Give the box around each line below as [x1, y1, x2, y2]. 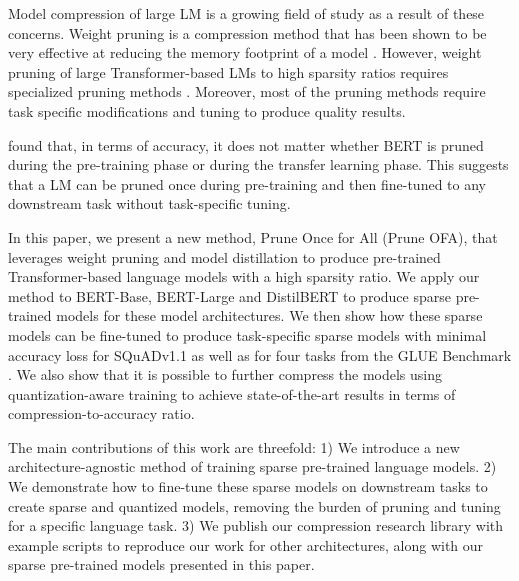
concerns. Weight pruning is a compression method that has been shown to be [8, 22, 487, 43]
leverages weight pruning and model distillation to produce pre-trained [8, 246, 441, 267]
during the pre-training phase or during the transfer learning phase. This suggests [8, 154, 509, 175]
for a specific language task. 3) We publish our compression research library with [8, 515, 504, 536]
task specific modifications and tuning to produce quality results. [8, 100, 406, 121]
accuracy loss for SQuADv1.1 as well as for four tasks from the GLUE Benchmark [8, 344, 512, 365]
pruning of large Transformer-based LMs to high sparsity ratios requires [8, 61, 449, 82]
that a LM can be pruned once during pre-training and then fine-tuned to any [8, 173, 486, 194]
